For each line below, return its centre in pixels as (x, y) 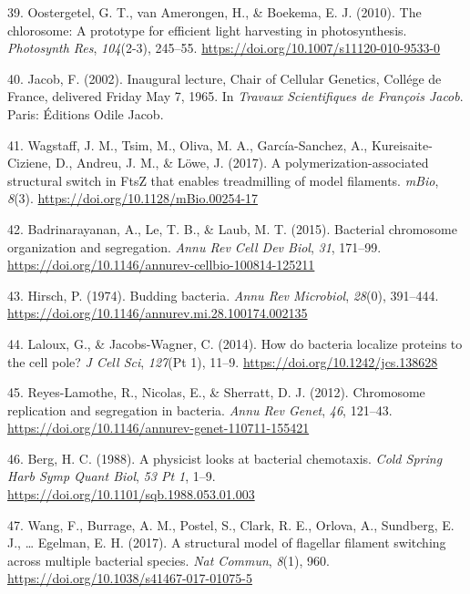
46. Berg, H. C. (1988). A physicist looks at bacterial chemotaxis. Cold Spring (225, 458)
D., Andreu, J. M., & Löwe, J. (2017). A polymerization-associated (242, 163)
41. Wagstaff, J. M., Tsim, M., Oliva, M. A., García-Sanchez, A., (188, 144)
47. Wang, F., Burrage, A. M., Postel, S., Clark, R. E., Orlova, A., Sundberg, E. (231, 524)
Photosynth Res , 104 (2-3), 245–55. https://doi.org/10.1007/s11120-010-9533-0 (224, 48)
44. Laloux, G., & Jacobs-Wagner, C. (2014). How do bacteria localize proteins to (235, 343)
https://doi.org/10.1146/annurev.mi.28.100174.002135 (158, 313)
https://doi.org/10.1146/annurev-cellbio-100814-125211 (161, 265)
